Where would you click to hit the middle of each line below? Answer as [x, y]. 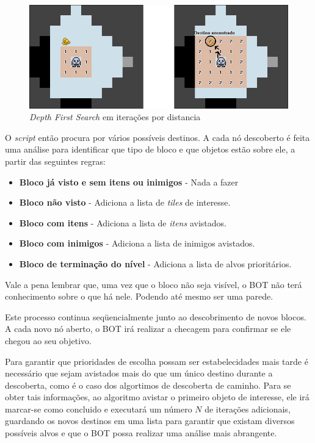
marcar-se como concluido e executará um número [99, 409]
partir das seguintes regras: [55, 161]
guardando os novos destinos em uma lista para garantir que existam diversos [150, 421]
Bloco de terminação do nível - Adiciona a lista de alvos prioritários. [155, 263]
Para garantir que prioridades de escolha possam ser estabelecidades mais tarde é [157, 361]
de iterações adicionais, [248, 409]
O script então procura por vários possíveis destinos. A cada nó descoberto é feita [157, 137]
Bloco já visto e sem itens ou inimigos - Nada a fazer [129, 182]
